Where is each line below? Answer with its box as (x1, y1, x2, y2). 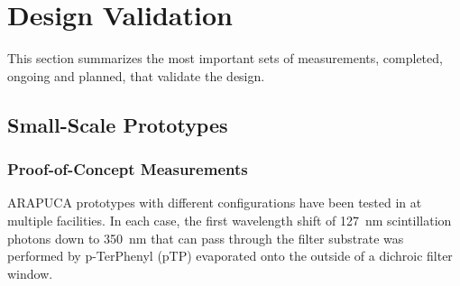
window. (7, 263, 53, 282)
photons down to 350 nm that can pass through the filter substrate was (7, 228, 404, 247)
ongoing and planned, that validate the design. (7, 66, 265, 85)
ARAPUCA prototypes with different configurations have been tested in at (7, 193, 422, 212)
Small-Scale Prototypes (7, 110, 228, 138)
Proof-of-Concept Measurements (7, 158, 248, 180)
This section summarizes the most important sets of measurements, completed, (7, 49, 443, 68)
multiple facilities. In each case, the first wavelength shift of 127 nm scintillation (7, 210, 452, 229)
